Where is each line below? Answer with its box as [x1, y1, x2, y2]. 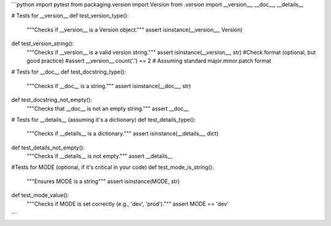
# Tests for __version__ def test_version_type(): [11, 12, 129, 20]
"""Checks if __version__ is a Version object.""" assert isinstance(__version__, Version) [26, 26, 243, 33]
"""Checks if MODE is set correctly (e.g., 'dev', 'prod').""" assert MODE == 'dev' [26, 200, 229, 208]
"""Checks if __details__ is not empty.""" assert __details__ [26, 153, 173, 160]
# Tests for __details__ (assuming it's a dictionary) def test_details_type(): [11, 116, 196, 123]
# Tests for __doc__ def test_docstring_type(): [11, 68, 126, 76]
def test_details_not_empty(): [11, 144, 85, 151]
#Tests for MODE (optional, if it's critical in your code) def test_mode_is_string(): [11, 164, 214, 171]
